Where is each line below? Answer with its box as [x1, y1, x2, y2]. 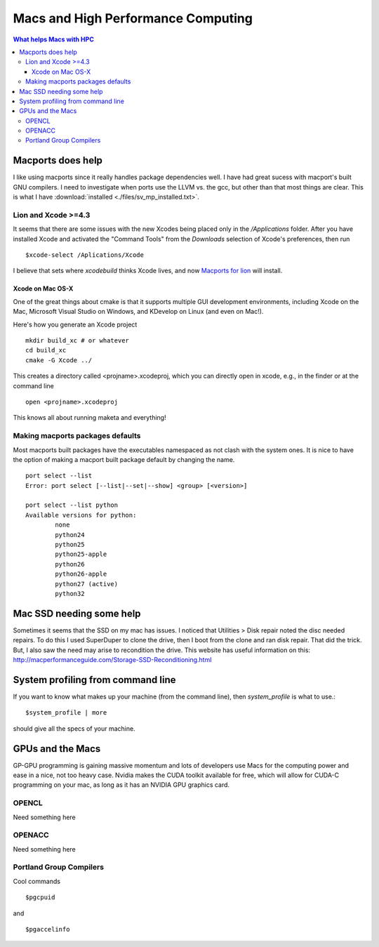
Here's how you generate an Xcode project [13, 320, 138, 329]
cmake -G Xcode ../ [25, 356, 93, 364]
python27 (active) [55, 580, 119, 588]
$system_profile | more [25, 709, 107, 717]
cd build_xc [25, 346, 67, 355]
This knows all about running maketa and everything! [13, 413, 166, 422]
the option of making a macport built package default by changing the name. [13, 455, 235, 463]
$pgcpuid [25, 894, 55, 901]
